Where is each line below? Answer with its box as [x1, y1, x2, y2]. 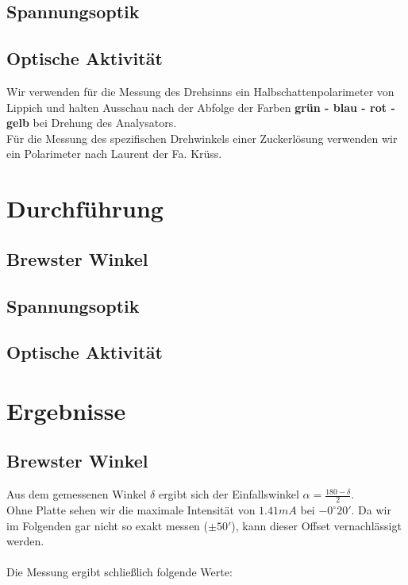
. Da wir [351, 502, 391, 518]
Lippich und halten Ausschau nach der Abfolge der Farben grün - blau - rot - [6, 98, 395, 115]
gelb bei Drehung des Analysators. [6, 114, 177, 131]
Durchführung [6, 192, 164, 225]
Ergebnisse [6, 394, 126, 426]
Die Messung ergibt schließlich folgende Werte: [6, 564, 233, 580]
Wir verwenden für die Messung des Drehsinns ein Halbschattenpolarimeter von [6, 83, 395, 99]
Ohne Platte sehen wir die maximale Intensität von [6, 502, 256, 518]
